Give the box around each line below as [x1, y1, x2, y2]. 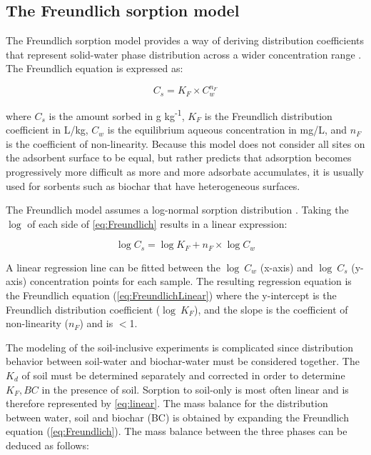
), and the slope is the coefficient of [193, 301, 348, 316]
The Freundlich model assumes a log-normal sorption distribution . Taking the [6, 202, 349, 217]
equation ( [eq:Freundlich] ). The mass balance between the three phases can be [6, 424, 347, 439]
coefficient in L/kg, [6, 122, 88, 137]
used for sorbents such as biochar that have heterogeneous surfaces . [6, 178, 300, 193]
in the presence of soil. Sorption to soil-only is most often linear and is [41, 381, 349, 396]
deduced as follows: [6, 437, 89, 452]
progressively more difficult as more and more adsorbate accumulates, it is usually [6, 164, 365, 179]
